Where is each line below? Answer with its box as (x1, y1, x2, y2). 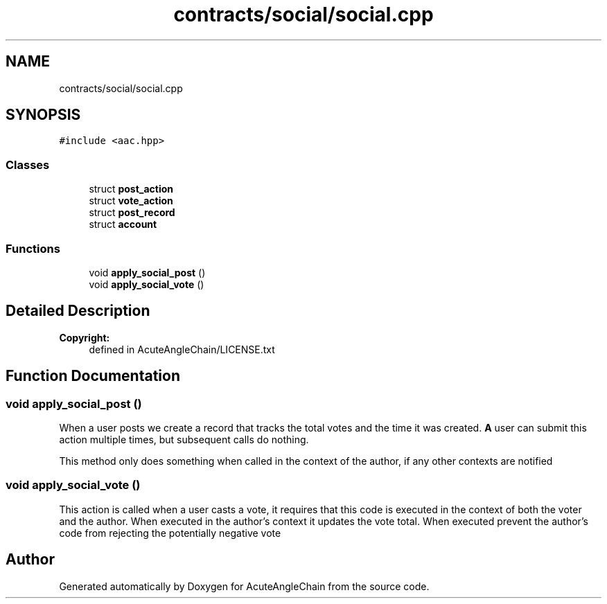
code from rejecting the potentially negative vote (59, 526, 281, 539)
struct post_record (89, 206, 175, 219)
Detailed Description (6, 302, 150, 320)
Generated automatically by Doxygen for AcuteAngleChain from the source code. (59, 580, 430, 592)
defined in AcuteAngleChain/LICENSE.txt (89, 343, 275, 355)
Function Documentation (6, 367, 180, 385)
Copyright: (59, 331, 110, 344)
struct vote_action (89, 195, 173, 207)
